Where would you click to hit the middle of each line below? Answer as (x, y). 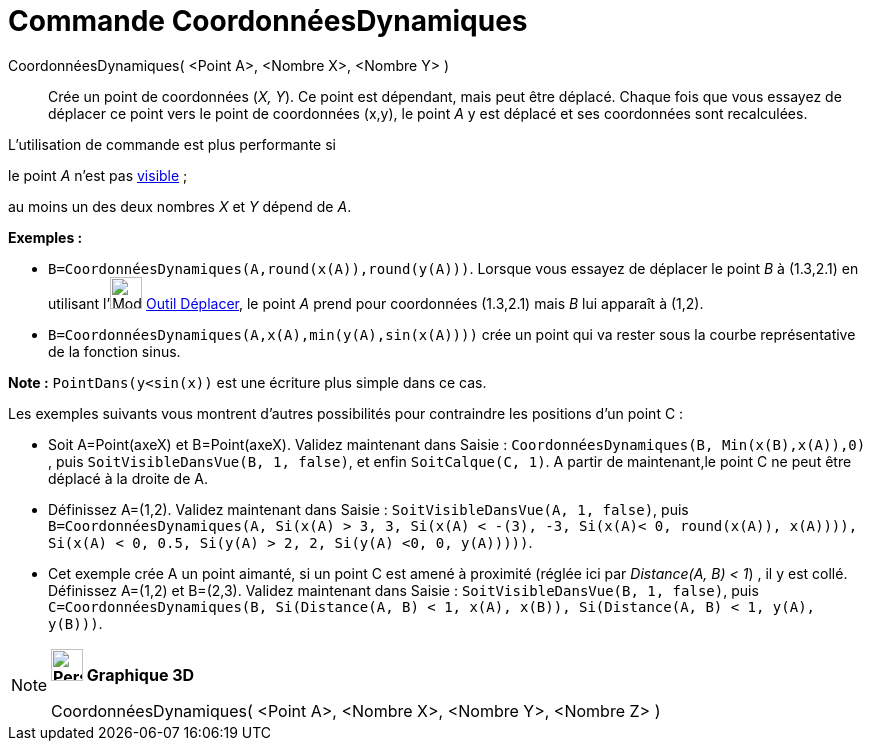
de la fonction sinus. (114, 351)
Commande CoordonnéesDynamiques (268, 21)
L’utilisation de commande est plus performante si (172, 144)
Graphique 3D (140, 674)
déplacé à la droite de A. (128, 478)
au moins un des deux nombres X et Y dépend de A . (180, 206)
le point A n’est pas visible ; (98, 175)
